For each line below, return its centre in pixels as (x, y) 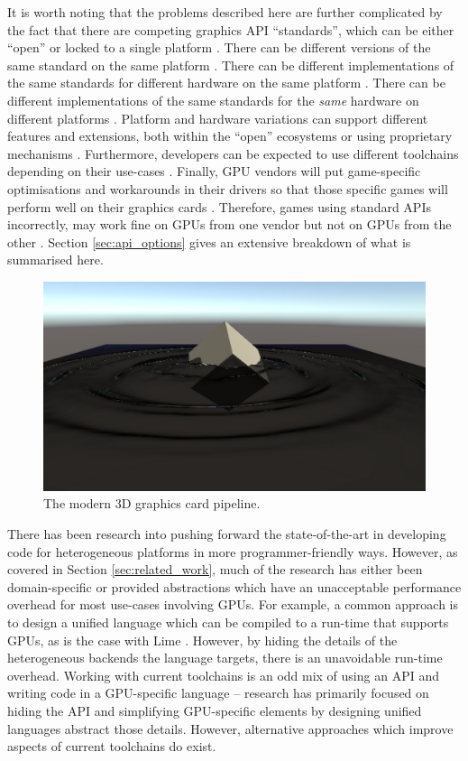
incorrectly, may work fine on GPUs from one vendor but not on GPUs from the (229, 224)
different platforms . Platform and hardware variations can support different (218, 118)
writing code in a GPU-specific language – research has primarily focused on (218, 693)
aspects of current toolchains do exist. (112, 746)
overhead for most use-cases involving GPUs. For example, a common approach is (233, 604)
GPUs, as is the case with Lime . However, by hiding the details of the (202, 640)
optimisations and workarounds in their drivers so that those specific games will (228, 188)
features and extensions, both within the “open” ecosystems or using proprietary (230, 136)
